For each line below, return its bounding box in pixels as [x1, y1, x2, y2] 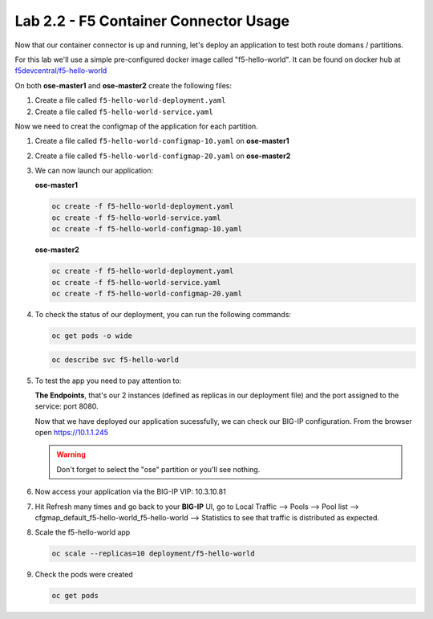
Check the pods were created [34, 570, 133, 580]
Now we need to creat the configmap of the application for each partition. [14, 121, 258, 131]
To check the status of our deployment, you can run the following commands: [34, 309, 292, 319]
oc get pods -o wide [51, 331, 132, 340]
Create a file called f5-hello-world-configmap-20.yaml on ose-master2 [34, 151, 291, 161]
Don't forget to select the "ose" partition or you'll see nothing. [56, 464, 261, 474]
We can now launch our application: [34, 165, 154, 176]
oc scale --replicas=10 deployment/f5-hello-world [51, 549, 256, 558]
